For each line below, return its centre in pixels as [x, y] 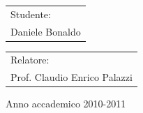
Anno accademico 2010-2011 [66, 104]
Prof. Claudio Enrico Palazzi [71, 77]
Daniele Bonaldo [46, 31]
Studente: [31, 14]
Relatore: [30, 60]
